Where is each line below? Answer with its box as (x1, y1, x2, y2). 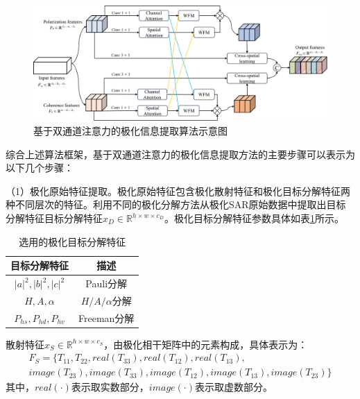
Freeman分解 (78, 310, 135, 325)
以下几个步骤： (6, 160, 74, 175)
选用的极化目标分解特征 (19, 234, 126, 248)
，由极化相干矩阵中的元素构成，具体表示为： (103, 337, 308, 351)
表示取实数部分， (71, 380, 149, 394)
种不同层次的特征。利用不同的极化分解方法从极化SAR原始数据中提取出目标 (6, 197, 346, 212)
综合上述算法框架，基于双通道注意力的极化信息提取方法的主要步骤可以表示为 (6, 146, 355, 161)
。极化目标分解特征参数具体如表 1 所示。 (164, 211, 344, 226)
